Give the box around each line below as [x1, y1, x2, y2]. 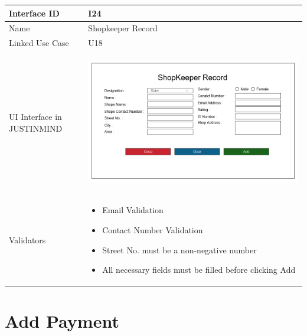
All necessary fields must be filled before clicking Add [102, 263, 296, 276]
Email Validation [102, 204, 164, 216]
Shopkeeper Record [88, 22, 158, 34]
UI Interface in [9, 110, 62, 122]
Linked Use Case [9, 37, 69, 49]
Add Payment [5, 309, 119, 333]
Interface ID [9, 6, 60, 19]
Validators [9, 233, 46, 246]
